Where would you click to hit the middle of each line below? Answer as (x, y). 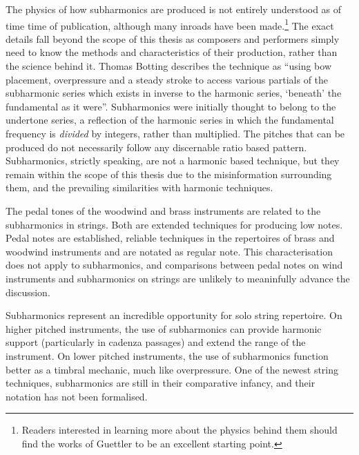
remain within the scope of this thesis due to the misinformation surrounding (169, 174)
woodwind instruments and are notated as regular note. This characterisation (169, 251)
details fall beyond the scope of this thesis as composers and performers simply (173, 38)
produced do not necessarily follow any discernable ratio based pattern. (156, 147)
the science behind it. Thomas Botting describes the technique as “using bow (168, 66)
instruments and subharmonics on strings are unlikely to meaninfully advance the (178, 278)
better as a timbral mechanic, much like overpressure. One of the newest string (172, 369)
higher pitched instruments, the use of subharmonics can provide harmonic (164, 328)
